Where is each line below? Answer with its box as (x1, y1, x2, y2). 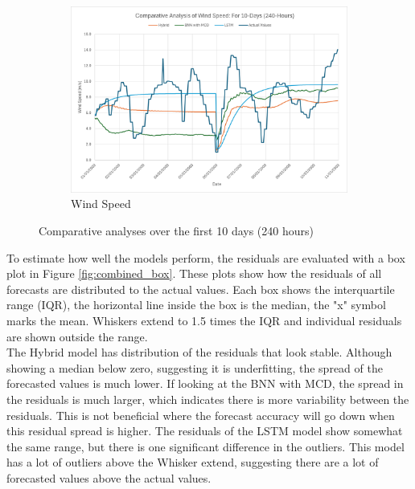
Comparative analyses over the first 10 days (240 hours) (39, 222, 314, 238)
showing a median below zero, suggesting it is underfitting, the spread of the (6, 359, 383, 376)
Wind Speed (71, 195, 131, 212)
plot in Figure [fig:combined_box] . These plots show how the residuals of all (6, 265, 382, 282)
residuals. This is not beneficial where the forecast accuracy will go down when (6, 406, 395, 423)
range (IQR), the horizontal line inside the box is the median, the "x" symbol (6, 296, 386, 313)
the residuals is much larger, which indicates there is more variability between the (6, 390, 409, 407)
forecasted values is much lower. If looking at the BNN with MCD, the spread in (6, 375, 404, 392)
